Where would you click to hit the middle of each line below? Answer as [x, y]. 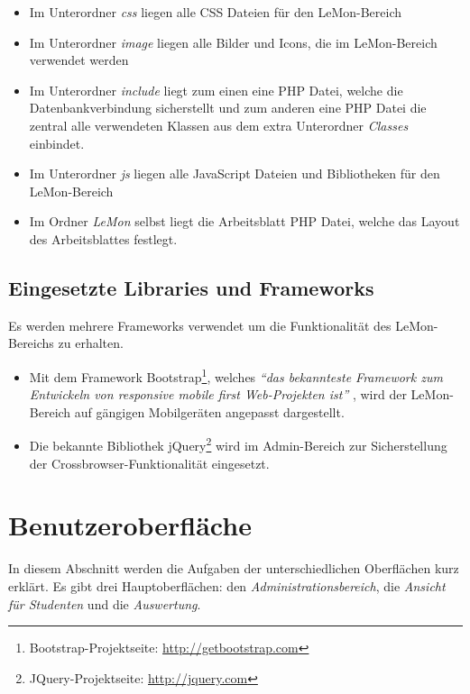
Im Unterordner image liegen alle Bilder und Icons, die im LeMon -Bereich [233, 42]
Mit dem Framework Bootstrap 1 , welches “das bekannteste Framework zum [236, 375]
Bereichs [31, 343]
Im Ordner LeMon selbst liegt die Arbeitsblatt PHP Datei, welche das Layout [244, 221]
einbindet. [57, 143]
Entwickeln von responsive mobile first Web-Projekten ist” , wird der [218, 394]
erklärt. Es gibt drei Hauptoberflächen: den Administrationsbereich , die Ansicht [227, 585]
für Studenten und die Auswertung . [105, 603]
